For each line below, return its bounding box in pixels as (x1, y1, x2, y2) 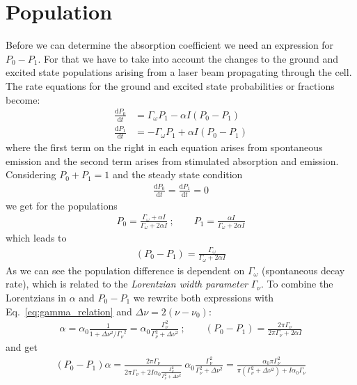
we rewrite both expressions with (133, 290, 274, 304)
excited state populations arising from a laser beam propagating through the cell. (6, 65, 352, 79)
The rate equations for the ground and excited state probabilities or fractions (6, 78, 335, 93)
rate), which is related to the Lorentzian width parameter (6, 276, 248, 291)
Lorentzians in (6, 290, 67, 304)
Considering (6, 167, 56, 182)
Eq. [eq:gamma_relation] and (6, 304, 132, 318)
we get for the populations (6, 198, 118, 212)
